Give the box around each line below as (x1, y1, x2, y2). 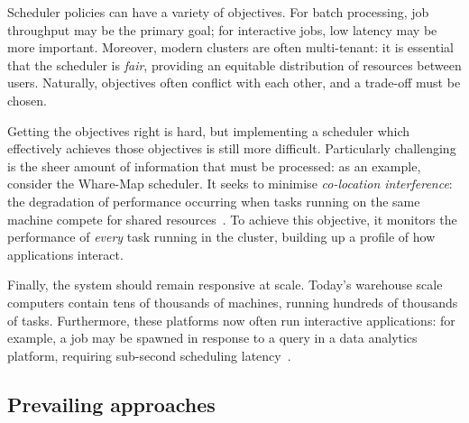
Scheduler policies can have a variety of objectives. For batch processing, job (7, 3, 429, 21)
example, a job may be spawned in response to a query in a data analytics (7, 328, 418, 347)
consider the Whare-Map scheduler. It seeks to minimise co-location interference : (7, 174, 453, 193)
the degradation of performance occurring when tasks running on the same (7, 191, 420, 210)
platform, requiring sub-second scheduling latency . (7, 345, 291, 364)
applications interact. (7, 244, 124, 263)
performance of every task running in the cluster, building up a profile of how (7, 227, 436, 246)
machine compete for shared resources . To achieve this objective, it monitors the (7, 209, 457, 228)
